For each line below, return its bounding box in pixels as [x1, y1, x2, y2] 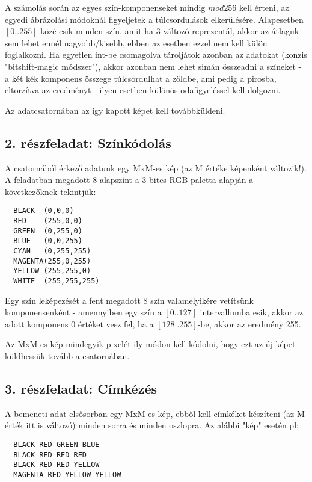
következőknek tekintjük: [5, 185, 96, 197]
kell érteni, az [239, 1, 289, 13]
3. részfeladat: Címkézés [5, 378, 158, 397]
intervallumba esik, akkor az [200, 306, 304, 318]
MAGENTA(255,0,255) [13, 256, 91, 265]
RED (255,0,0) [13, 216, 82, 225]
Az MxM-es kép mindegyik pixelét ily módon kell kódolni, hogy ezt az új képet [5, 338, 296, 350]
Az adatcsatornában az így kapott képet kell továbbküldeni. [5, 104, 225, 116]
